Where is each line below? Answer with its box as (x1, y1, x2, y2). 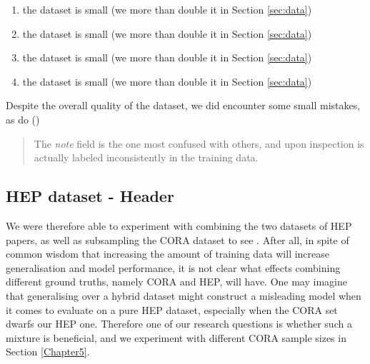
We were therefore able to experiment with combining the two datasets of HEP (6, 218, 352, 233)
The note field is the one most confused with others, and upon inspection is (34, 136, 364, 151)
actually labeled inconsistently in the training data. (34, 150, 259, 165)
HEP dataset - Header (6, 185, 174, 207)
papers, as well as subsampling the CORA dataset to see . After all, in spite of (6, 232, 349, 247)
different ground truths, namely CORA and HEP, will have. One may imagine (6, 274, 347, 289)
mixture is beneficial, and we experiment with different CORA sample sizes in (6, 330, 346, 345)
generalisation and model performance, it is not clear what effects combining (6, 260, 341, 275)
